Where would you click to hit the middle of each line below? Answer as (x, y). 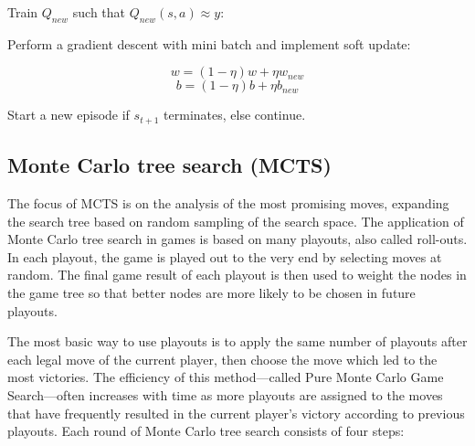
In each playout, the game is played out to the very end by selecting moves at (225, 256)
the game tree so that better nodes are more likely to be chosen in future (211, 293)
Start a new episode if (69, 115)
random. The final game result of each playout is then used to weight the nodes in (237, 275)
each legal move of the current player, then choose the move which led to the (222, 359)
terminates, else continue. (235, 115)
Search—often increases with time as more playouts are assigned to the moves (225, 394)
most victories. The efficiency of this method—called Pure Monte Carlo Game (226, 377)
